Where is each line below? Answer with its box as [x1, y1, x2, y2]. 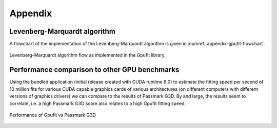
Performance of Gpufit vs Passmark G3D [9, 112, 96, 118]
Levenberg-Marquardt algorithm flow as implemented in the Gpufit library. [9, 52, 166, 58]
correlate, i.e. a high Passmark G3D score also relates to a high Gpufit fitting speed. [9, 100, 186, 107]
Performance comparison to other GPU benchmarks [9, 65, 180, 74]
